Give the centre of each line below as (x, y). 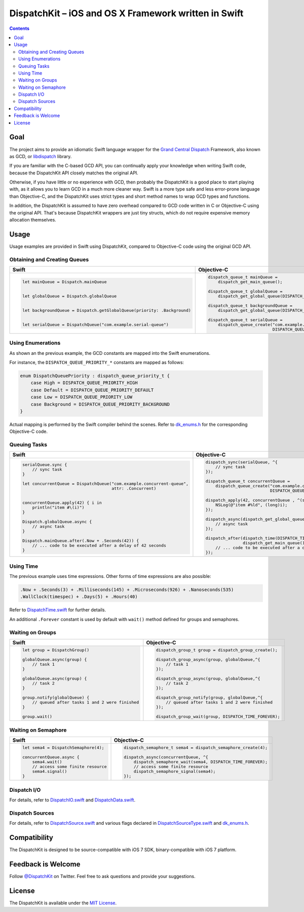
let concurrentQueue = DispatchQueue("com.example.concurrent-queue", (105, 483)
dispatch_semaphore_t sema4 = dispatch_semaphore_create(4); (196, 748)
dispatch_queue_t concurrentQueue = (248, 481)
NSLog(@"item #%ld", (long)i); (252, 505)
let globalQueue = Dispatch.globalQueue (69, 296)
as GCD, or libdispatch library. (41, 156)
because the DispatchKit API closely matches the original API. (74, 173)
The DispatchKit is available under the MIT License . (63, 903)
